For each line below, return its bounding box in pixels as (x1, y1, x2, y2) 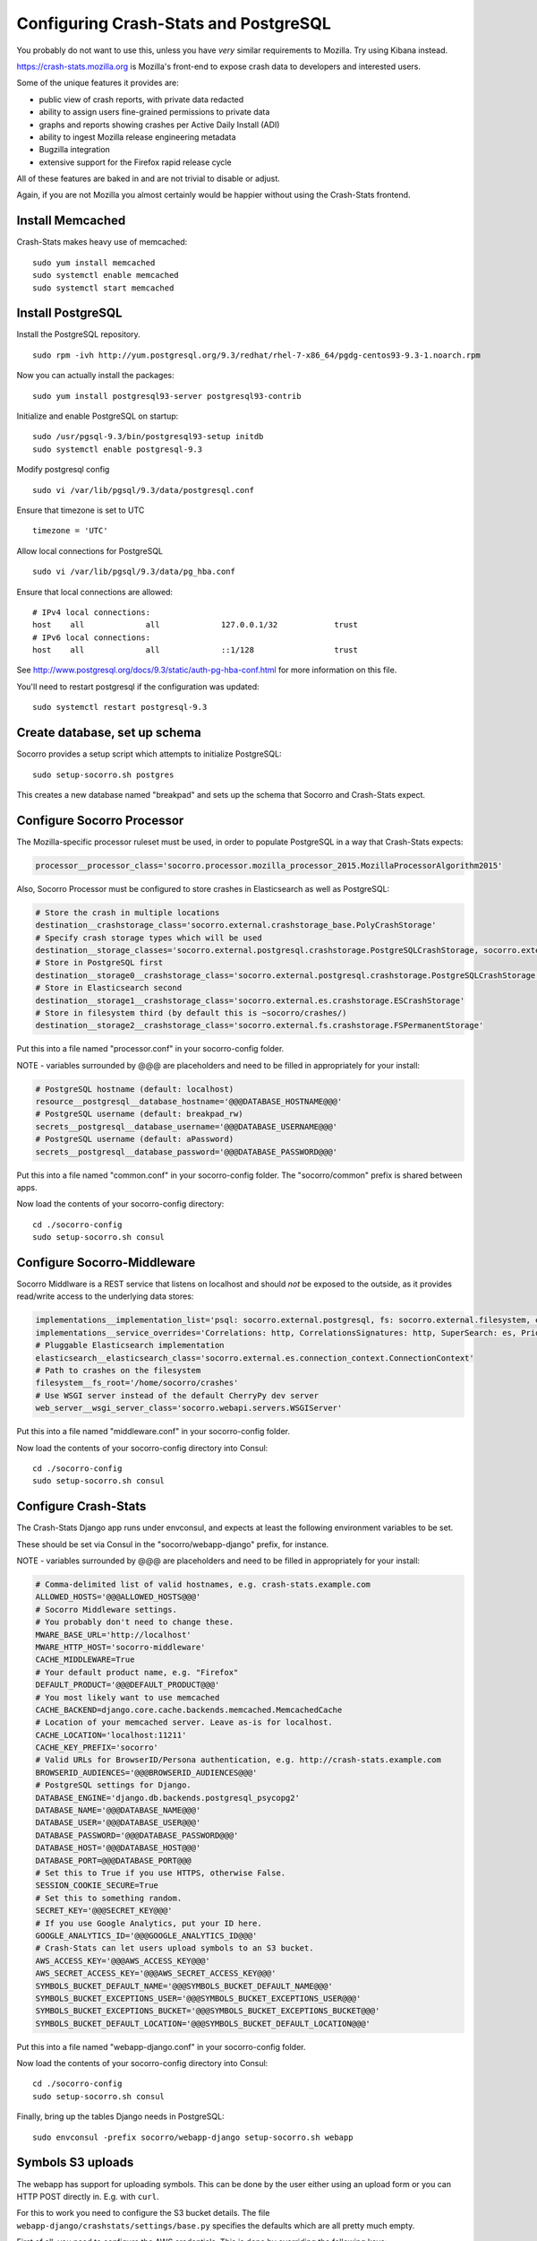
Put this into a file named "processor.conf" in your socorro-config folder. (16, 1043, 285, 1054)
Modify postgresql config (16, 464, 110, 475)
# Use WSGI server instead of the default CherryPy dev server (35, 1390, 320, 1400)
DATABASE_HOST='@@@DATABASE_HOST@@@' (35, 1843, 201, 1853)
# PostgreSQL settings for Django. (35, 1780, 192, 1790)
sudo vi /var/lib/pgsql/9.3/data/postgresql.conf (32, 485, 255, 495)
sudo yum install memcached (32, 257, 156, 268)
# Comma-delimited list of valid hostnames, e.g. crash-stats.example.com (35, 1579, 371, 1590)
